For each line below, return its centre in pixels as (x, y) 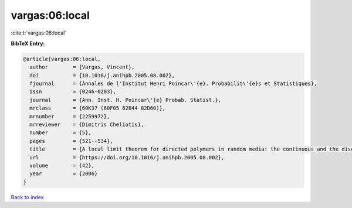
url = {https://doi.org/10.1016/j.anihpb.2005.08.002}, (127, 157)
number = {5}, (61, 133)
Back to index (27, 197)
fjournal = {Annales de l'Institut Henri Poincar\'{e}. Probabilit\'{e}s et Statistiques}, (173, 84)
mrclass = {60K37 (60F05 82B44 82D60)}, (98, 108)
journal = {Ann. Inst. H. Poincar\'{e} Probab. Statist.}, (126, 100)
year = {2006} (64, 174)
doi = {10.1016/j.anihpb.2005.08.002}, (102, 75)
